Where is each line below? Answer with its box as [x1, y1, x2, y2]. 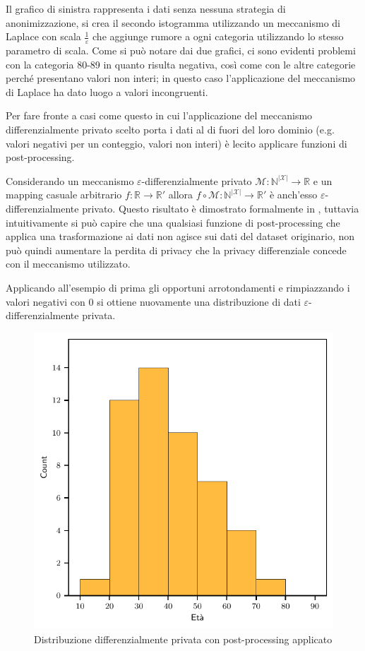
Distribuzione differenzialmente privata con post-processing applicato [34, 631, 333, 646]
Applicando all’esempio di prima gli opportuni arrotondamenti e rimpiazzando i [6, 280, 350, 294]
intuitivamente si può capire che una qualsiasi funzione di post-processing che [6, 215, 340, 229]
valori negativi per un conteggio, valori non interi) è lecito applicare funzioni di [6, 136, 347, 150]
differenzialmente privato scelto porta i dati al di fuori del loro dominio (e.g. [6, 121, 335, 136]
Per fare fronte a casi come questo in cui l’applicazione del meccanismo [6, 108, 313, 123]
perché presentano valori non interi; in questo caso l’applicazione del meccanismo [6, 71, 356, 85]
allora [168, 187, 193, 202]
